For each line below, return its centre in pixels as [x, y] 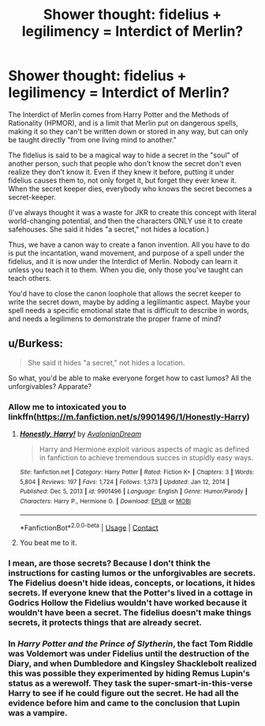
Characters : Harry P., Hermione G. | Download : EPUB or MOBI [105, 501]
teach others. [30, 278]
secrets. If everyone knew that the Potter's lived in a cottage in [131, 593]
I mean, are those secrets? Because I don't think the [109, 563]
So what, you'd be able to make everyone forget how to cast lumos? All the [130, 378]
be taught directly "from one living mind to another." [93, 139]
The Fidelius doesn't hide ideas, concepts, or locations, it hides [132, 583]
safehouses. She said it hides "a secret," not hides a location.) [109, 229]
